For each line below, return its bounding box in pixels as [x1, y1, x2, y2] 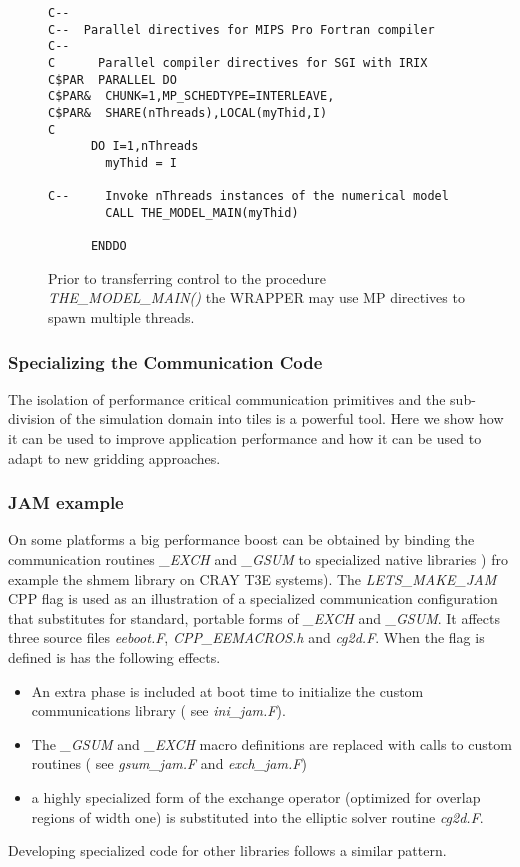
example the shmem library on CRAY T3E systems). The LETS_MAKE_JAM [8, 568, 497, 589]
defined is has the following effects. [8, 647, 221, 667]
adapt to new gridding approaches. [8, 447, 221, 468]
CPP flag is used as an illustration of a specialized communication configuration [8, 588, 498, 609]
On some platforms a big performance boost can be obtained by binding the [8, 529, 475, 550]
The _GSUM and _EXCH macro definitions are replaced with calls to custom [31, 733, 512, 754]
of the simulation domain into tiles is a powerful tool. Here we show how [59, 408, 504, 429]
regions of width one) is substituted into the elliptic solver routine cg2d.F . [31, 806, 484, 827]
